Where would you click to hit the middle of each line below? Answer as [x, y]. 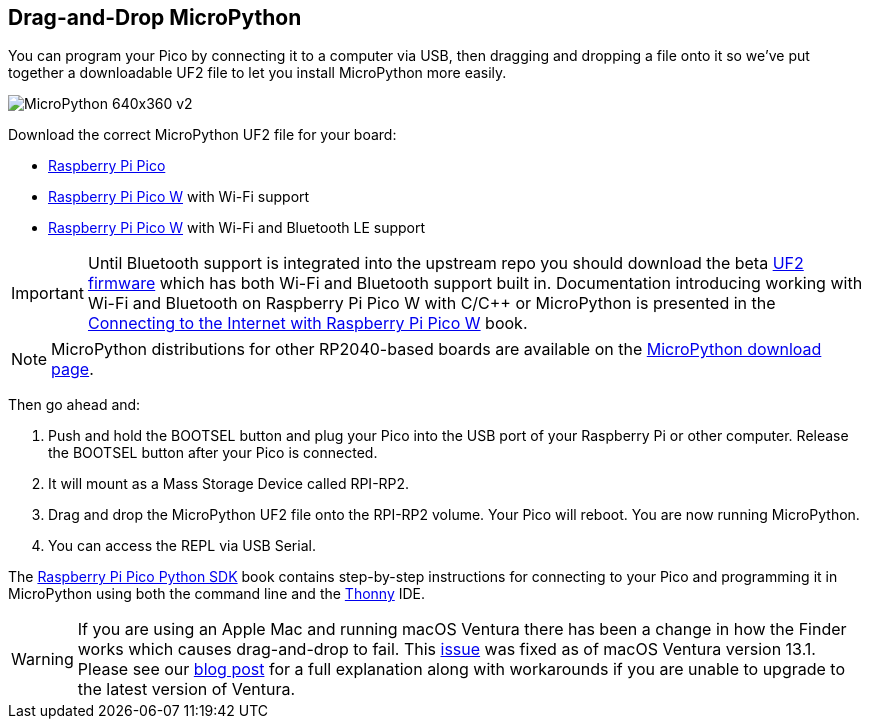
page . [72, 369]
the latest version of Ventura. [186, 689]
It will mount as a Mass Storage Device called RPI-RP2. [229, 484]
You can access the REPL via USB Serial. [182, 546]
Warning [42, 659]
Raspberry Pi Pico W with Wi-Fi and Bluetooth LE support [237, 228]
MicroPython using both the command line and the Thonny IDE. [217, 594]
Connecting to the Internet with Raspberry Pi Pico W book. [307, 323]
